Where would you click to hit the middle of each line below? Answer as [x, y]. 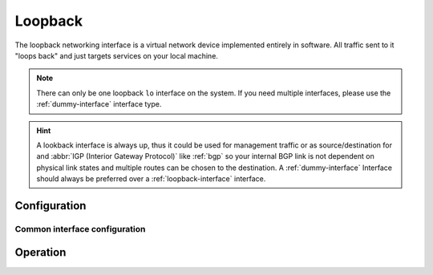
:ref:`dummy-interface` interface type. [99, 104]
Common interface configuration [80, 228]
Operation [40, 253]
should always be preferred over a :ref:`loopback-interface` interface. [151, 179]
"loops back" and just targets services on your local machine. [116, 55]
